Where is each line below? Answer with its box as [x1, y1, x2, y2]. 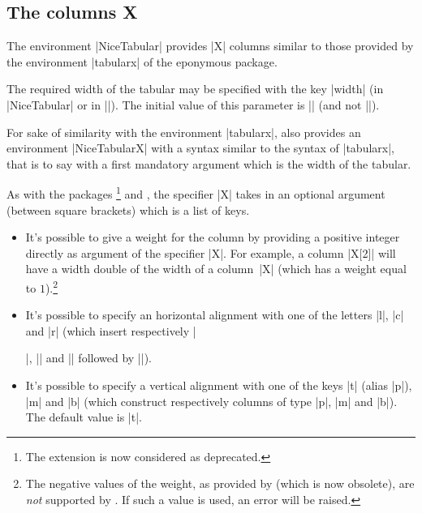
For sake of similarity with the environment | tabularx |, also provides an [6, 123, 361, 140]
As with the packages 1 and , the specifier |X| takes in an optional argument [6, 183, 385, 203]
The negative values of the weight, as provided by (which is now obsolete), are [25, 475, 415, 492]
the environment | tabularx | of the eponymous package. [6, 53, 278, 70]
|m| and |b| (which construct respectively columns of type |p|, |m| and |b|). [25, 392, 398, 409]
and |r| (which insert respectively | [25, 322, 196, 339]
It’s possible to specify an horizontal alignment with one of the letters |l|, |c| [25, 306, 404, 323]
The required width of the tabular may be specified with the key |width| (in [6, 80, 384, 97]
